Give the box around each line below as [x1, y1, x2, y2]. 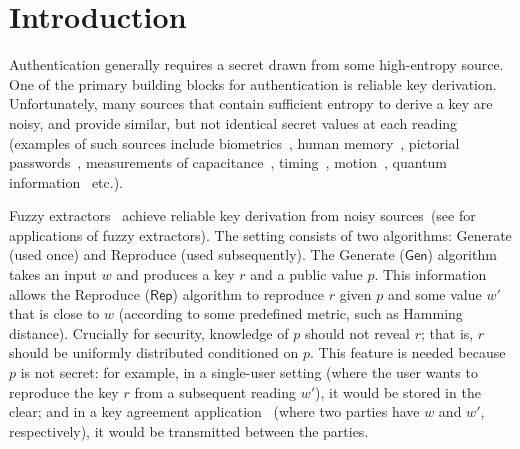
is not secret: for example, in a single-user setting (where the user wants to [20, 362, 478, 383]
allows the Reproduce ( [9, 283, 151, 304]
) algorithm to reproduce [172, 283, 325, 304]
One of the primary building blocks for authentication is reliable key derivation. [9, 73, 497, 94]
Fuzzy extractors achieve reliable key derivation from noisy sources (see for [9, 205, 476, 226]
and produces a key [116, 264, 235, 285]
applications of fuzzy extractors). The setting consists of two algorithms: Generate [9, 224, 512, 245]
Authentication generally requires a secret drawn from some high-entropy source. [9, 54, 504, 75]
